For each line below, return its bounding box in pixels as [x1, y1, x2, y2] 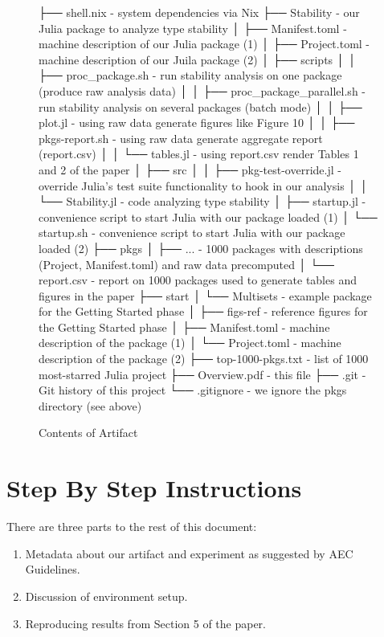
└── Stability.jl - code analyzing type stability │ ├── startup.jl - [39, 193, 366, 210]
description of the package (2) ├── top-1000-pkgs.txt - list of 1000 [39, 350, 369, 367]
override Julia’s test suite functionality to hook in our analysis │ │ [39, 177, 368, 194]
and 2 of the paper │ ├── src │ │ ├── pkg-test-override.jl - [39, 161, 341, 178]
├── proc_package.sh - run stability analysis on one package [39, 67, 342, 84]
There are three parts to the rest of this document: [6, 518, 257, 535]
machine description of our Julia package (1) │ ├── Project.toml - [39, 35, 370, 52]
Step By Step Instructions [6, 472, 302, 504]
